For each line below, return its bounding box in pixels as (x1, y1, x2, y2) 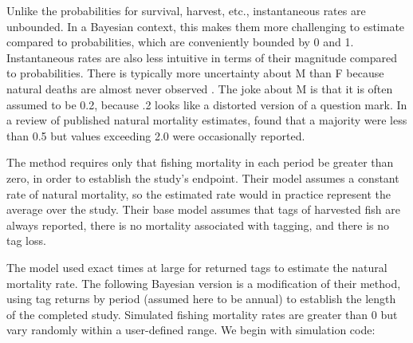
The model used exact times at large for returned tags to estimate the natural (6, 258, 387, 275)
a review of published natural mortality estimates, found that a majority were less (6, 112, 407, 128)
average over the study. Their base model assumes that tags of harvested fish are (6, 201, 400, 218)
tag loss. (6, 232, 46, 249)
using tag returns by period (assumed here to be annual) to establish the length (6, 290, 396, 307)
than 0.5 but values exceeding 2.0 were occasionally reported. (6, 127, 305, 144)
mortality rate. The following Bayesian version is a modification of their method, (6, 274, 401, 291)
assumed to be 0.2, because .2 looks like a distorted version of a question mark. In (6, 96, 407, 112)
